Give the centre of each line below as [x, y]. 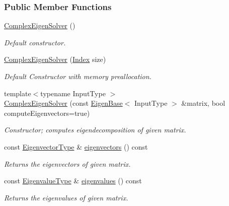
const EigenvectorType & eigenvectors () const [76, 146]
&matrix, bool [203, 103]
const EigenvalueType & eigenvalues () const [73, 181]
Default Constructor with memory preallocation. [78, 76]
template [18, 93]
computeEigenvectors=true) [47, 113]
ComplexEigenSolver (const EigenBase [63, 103]
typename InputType [73, 93]
